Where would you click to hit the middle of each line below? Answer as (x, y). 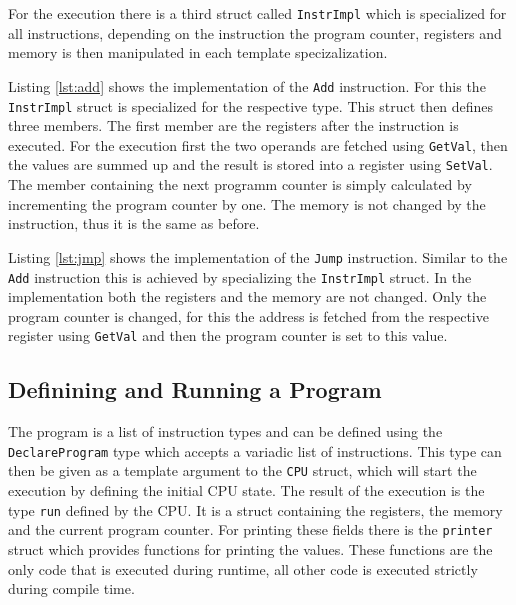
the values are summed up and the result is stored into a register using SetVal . (250, 164)
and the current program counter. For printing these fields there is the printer (250, 529)
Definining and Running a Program (195, 389)
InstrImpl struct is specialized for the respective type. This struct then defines (251, 105)
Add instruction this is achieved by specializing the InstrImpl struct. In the (240, 276)
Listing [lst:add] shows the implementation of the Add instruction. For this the (247, 85)
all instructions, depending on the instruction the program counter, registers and (255, 32)
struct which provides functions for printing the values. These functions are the (250, 549)
